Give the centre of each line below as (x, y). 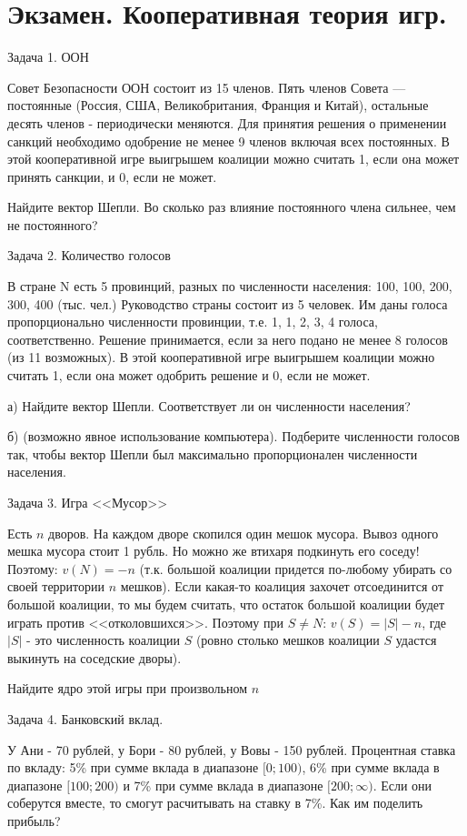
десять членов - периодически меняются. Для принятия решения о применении (227, 122)
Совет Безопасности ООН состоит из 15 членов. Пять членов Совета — (207, 87)
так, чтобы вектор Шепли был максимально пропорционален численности (213, 453)
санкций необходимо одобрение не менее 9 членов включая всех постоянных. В (229, 141)
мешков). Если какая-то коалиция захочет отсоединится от (282, 586)
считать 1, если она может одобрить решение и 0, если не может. (189, 375)
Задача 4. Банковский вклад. (85, 718)
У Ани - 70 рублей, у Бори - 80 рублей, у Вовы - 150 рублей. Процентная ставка (232, 749)
